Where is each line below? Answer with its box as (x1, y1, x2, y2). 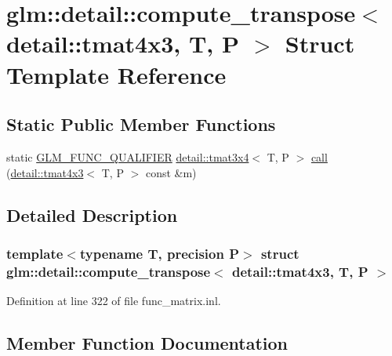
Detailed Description (6, 202, 178, 227)
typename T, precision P (79, 243, 240, 263)
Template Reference (6, 58, 227, 90)
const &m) (145, 164, 197, 180)
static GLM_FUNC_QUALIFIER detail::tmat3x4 (6, 148, 249, 165)
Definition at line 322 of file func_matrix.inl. (6, 292, 221, 309)
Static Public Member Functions (6, 112, 276, 136)
